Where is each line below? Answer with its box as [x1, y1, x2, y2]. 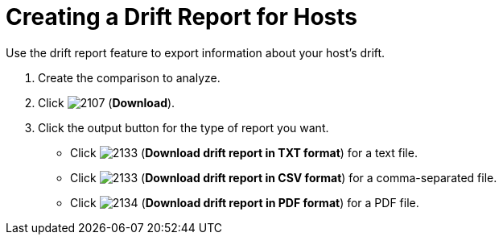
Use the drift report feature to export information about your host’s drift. [6, 45, 385, 60]
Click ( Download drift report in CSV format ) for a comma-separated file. [70, 170, 497, 185]
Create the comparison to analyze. [38, 70, 221, 85]
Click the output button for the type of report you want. [38, 120, 329, 135]
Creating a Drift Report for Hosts [6, 3, 358, 31]
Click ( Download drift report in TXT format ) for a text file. [70, 145, 418, 160]
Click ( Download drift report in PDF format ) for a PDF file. [70, 195, 419, 210]
